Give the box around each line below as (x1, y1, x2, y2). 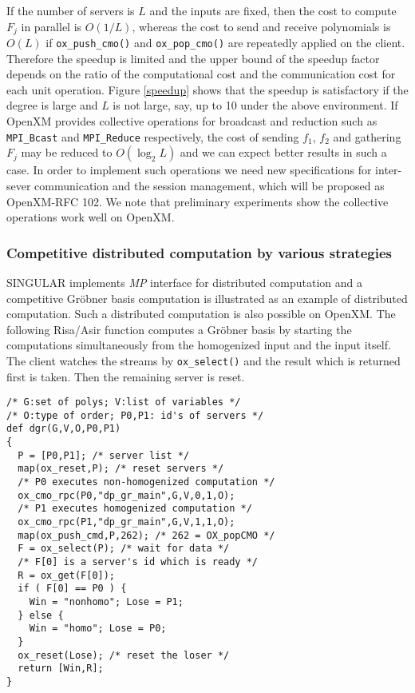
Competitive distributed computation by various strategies (6, 242, 392, 262)
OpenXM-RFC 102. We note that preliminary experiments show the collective (6, 193, 389, 209)
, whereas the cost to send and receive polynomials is (132, 18, 391, 34)
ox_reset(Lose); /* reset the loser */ (18, 649, 230, 661)
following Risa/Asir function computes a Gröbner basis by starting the (6, 321, 352, 337)
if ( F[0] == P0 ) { (18, 583, 127, 595)
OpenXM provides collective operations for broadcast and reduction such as (6, 113, 377, 129)
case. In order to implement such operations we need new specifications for (6, 161, 372, 178)
